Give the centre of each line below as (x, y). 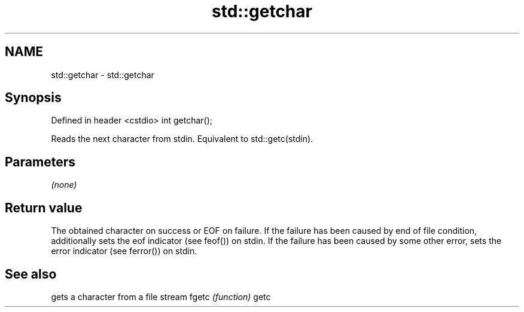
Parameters (40, 162)
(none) (64, 185)
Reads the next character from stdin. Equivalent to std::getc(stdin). (182, 139)
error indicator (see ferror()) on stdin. (124, 251)
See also (31, 274)
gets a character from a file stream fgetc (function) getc (161, 296)
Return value (44, 208)
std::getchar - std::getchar (103, 75)
